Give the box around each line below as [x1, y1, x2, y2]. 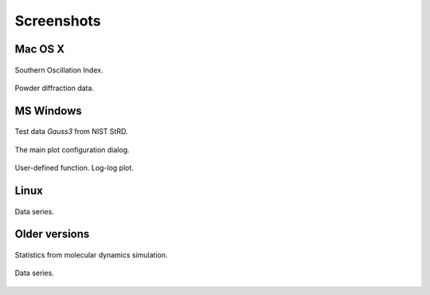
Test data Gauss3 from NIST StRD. [14, 127, 128, 136]
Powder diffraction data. [14, 83, 95, 92]
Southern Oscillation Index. [14, 65, 104, 75]
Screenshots [14, 12, 101, 29]
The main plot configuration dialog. [14, 144, 131, 155]
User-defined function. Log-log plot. [14, 163, 135, 173]
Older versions [14, 227, 90, 241]
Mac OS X [14, 42, 65, 56]
